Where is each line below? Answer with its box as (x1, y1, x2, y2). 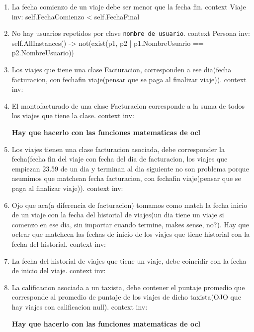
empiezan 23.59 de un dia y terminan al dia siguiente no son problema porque (11, 163, 249, 173)
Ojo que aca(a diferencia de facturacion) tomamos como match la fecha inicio (11, 199, 248, 210)
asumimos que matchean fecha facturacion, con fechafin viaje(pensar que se (11, 173, 241, 183)
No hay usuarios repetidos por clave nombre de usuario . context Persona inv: (11, 28, 250, 38)
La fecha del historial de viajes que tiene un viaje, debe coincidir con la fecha (11, 255, 247, 266)
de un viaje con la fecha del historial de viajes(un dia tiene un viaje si (11, 209, 224, 220)
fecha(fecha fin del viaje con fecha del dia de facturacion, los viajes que (11, 154, 228, 164)
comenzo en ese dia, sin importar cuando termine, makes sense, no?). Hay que (11, 219, 250, 229)
